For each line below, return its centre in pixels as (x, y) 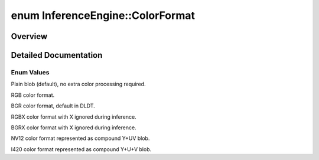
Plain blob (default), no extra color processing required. (78, 84)
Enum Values (30, 72)
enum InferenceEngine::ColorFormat (103, 15)
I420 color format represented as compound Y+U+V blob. (81, 149)
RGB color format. (33, 95)
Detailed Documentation (57, 55)
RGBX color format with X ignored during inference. (74, 117)
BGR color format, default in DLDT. (53, 106)
